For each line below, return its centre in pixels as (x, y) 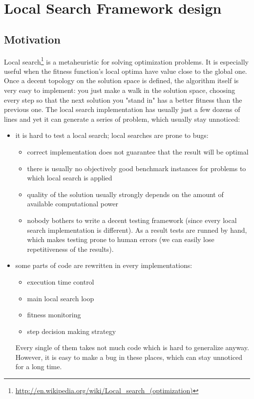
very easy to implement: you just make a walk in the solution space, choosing (120, 90)
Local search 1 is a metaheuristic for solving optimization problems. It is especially (126, 61)
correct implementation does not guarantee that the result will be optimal (138, 151)
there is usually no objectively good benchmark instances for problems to (137, 168)
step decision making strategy (72, 331)
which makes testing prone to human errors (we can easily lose (121, 239)
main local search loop (61, 298)
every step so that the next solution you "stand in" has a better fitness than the (123, 100)
